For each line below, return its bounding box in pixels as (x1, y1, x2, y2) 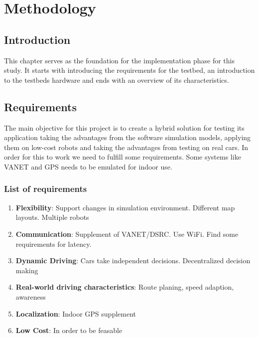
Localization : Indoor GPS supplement (15, 308, 136, 319)
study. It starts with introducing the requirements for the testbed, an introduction (4, 65, 255, 75)
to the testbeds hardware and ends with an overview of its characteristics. (4, 74, 229, 85)
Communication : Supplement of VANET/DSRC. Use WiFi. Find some (15, 228, 239, 239)
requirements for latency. (15, 238, 92, 249)
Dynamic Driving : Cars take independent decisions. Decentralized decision (15, 255, 251, 266)
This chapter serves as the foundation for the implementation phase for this (4, 55, 235, 65)
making (15, 265, 38, 275)
